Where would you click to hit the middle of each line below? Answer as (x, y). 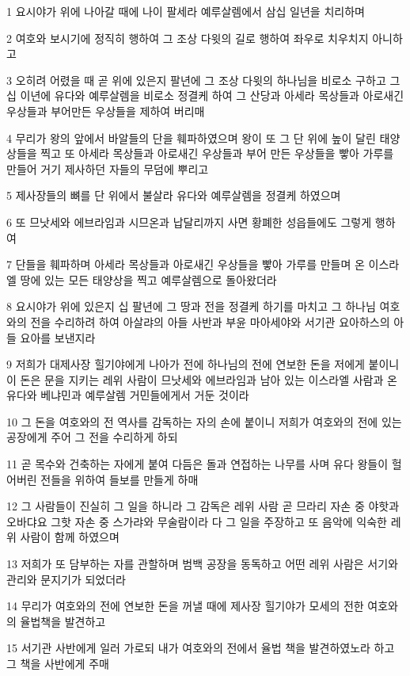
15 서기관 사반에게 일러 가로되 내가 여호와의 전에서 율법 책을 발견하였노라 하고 (201, 648)
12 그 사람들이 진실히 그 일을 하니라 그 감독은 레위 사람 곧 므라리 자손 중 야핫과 (203, 506)
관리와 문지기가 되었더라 (66, 579)
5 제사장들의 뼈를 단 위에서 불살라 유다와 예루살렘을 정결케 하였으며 (174, 195)
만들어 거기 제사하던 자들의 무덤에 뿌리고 (108, 168)
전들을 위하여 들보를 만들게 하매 (120, 479)
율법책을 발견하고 (63, 621)
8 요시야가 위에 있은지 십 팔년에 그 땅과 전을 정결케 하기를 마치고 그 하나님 (191, 306)
